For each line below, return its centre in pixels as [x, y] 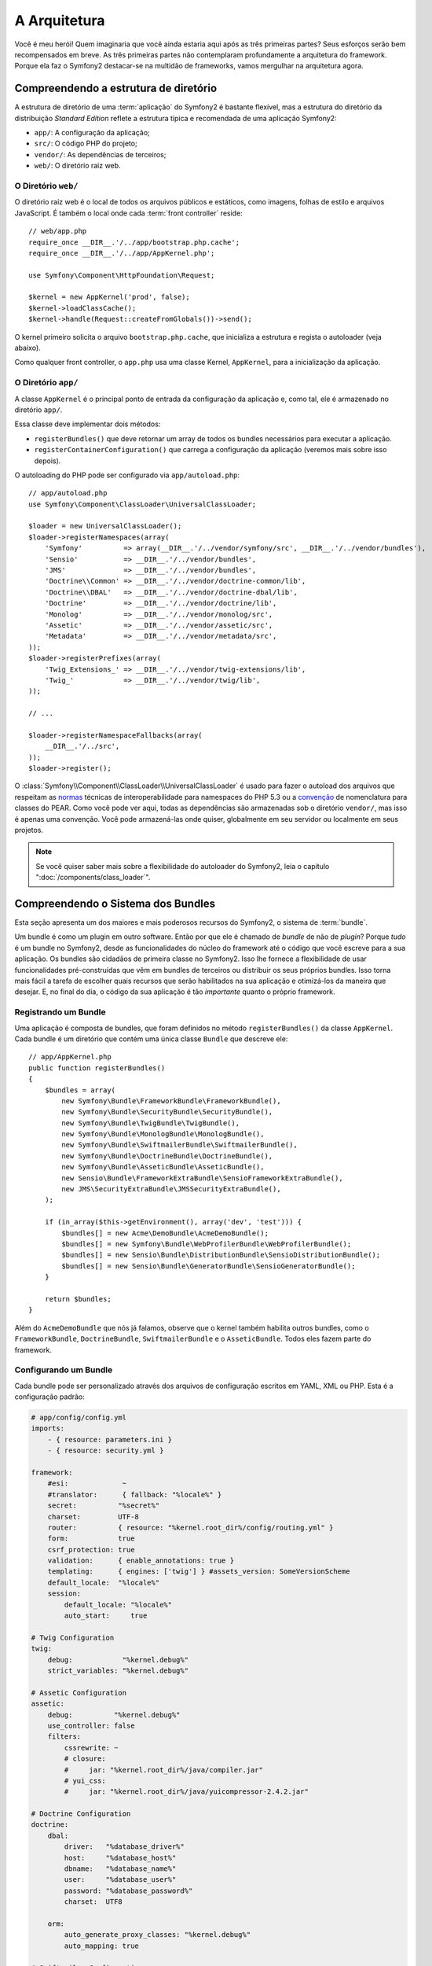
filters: [64, 1737]
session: [64, 1594]
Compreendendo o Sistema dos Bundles [115, 903]
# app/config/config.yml [79, 1418]
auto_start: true [106, 1616]
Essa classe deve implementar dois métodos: [88, 424]
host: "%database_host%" [120, 1857]
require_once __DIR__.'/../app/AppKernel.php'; [122, 253]
